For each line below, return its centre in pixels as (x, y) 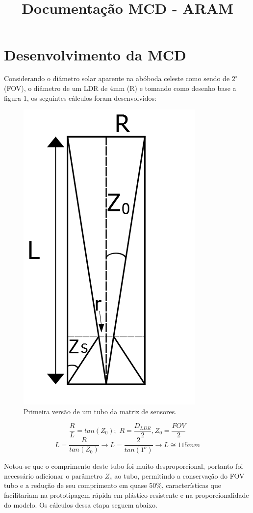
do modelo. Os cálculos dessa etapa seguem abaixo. (81, 504)
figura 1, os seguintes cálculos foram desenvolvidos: (80, 98)
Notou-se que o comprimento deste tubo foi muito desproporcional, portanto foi (124, 466)
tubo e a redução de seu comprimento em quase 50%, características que (113, 485)
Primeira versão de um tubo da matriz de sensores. (100, 411)
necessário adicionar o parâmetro (53, 475)
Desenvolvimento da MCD (95, 55)
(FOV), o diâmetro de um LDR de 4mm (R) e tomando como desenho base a (120, 88)
